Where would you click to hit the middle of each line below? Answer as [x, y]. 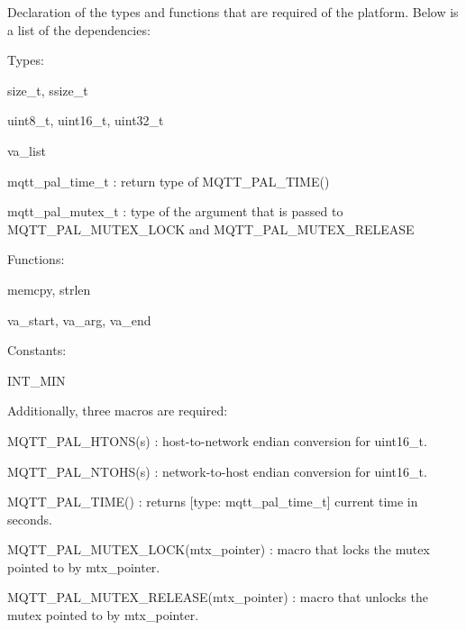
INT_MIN [37, 380]
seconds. [30, 519]
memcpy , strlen [49, 289]
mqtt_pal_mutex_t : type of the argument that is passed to [175, 211]
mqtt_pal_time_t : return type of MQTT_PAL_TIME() [169, 181]
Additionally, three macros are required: [118, 411]
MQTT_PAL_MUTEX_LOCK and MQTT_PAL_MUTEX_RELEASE [211, 228]
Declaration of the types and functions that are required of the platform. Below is [233, 12]
